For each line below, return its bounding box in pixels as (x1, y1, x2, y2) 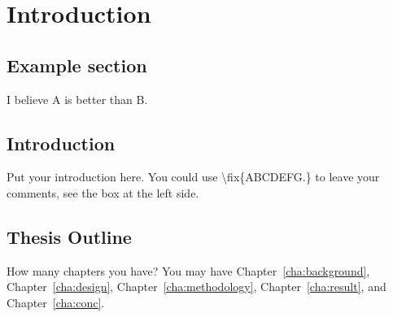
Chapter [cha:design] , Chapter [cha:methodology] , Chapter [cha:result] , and (7, 278, 386, 295)
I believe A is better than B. (7, 90, 148, 107)
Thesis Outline (7, 224, 132, 249)
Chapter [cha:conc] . (7, 293, 105, 310)
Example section (7, 52, 147, 77)
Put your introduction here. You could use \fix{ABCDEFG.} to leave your (7, 168, 380, 185)
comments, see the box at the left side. (7, 184, 199, 201)
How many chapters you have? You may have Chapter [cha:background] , (7, 262, 370, 279)
